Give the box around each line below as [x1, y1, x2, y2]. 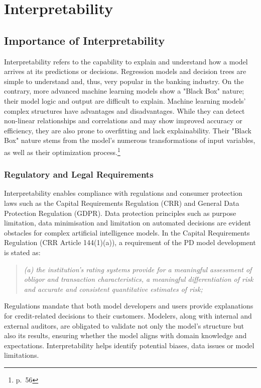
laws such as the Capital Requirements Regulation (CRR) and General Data [4, 197, 239, 208]
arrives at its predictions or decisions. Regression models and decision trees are [4, 66, 246, 76]
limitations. [4, 350, 39, 360]
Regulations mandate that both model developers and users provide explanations [4, 300, 253, 311]
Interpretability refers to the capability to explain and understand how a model [4, 56, 248, 66]
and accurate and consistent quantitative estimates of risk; [24, 283, 203, 294]
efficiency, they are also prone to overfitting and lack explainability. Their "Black [4, 125, 251, 135]
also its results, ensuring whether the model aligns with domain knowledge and [4, 330, 247, 341]
